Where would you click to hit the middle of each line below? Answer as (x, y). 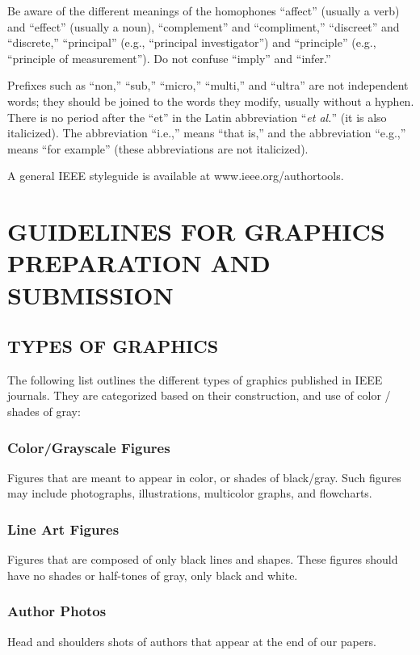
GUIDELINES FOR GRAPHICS (196, 231)
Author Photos (57, 611)
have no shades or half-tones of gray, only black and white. (153, 575)
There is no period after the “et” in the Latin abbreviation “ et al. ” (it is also (197, 117)
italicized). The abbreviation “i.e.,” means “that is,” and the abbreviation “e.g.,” (207, 133)
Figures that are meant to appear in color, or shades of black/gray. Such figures (204, 477)
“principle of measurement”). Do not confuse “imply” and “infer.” (169, 58)
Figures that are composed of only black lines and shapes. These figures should (203, 559)
